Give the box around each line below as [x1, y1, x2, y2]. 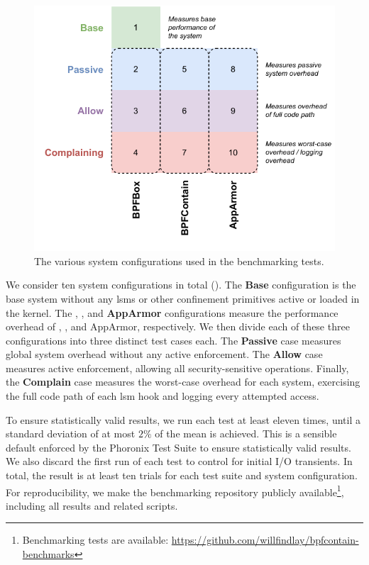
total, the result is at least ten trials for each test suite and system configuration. [6, 468, 358, 483]
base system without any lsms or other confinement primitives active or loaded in [6, 291, 360, 306]
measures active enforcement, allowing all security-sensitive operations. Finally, [6, 360, 349, 375]
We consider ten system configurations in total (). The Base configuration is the [6, 277, 356, 292]
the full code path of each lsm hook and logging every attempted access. [6, 388, 319, 403]
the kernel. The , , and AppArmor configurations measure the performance [6, 305, 338, 320]
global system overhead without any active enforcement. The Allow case [6, 347, 323, 362]
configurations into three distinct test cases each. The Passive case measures [6, 332, 341, 347]
